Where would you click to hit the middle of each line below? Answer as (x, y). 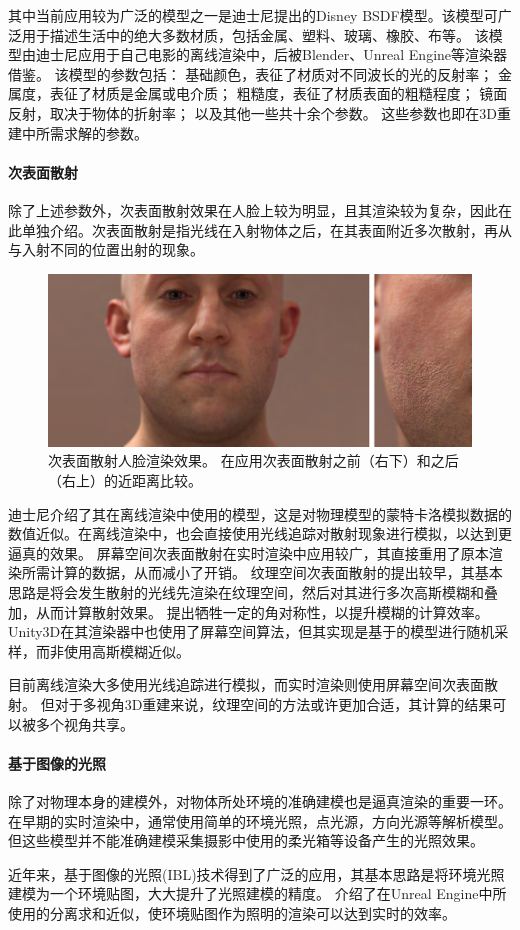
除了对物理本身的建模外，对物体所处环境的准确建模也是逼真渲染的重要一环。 (260, 800)
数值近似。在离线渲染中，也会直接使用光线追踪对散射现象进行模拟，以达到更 (260, 533)
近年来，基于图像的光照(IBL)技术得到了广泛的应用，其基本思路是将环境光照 (256, 873)
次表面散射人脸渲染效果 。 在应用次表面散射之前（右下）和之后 (253, 460)
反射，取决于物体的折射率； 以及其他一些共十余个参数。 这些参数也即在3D (253, 112)
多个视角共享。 (84, 723)
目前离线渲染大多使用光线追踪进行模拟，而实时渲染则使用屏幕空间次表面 (246, 684)
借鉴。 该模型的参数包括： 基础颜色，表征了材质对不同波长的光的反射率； (251, 73)
